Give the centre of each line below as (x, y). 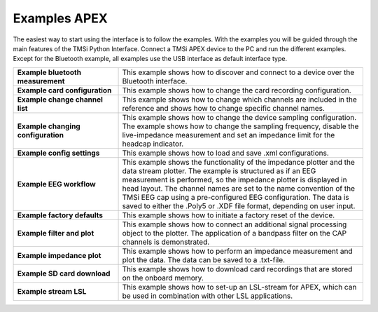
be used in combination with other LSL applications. (208, 296)
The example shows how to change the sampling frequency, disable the (240, 126)
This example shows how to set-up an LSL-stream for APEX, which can (239, 287)
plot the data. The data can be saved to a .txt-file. (204, 259)
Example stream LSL (52, 291)
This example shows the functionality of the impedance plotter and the (238, 162)
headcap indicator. (153, 144)
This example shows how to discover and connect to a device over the (238, 72)
